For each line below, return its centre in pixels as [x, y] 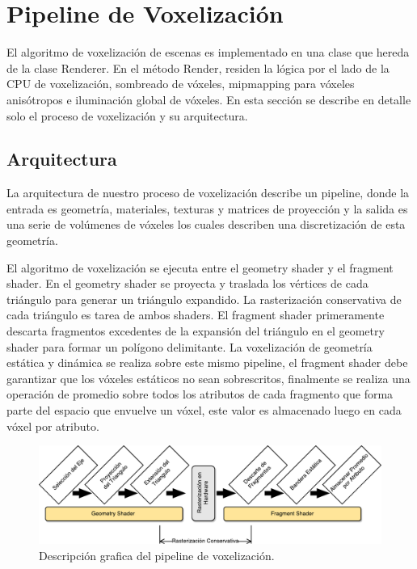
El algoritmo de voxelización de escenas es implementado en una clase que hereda [208, 52]
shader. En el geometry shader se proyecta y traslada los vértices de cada [187, 283]
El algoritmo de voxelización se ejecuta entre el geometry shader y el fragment [200, 267]
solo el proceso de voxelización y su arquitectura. [127, 115]
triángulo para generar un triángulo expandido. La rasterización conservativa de [204, 299]
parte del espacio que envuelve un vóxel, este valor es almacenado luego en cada [204, 410]
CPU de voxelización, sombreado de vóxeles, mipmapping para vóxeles [181, 84]
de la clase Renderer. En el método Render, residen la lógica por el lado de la [198, 67]
